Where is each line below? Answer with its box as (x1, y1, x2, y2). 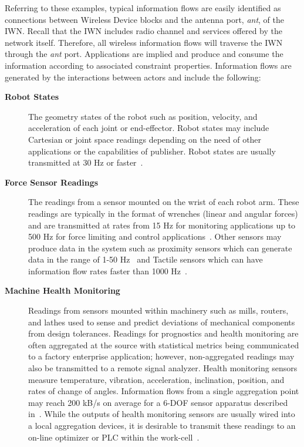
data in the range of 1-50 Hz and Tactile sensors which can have (28, 253, 263, 265)
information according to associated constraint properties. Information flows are (5, 59, 292, 71)
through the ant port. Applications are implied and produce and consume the (5, 48, 283, 60)
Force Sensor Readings (5, 176, 99, 188)
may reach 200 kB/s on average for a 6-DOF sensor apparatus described (28, 396, 288, 408)
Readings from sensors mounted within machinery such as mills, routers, (28, 304, 289, 317)
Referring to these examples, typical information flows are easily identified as (5, 2, 281, 14)
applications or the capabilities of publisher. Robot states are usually (28, 144, 276, 157)
